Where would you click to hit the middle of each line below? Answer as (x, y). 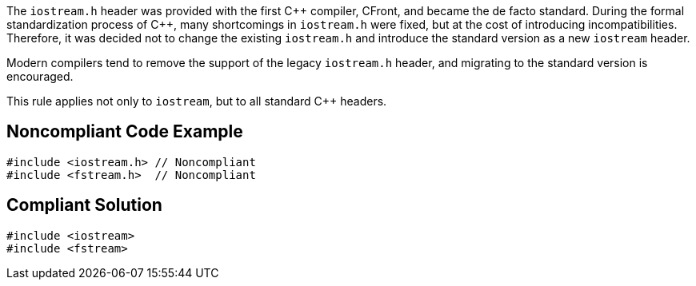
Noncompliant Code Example (125, 132)
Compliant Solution (84, 205)
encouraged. (40, 76)
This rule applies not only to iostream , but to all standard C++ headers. (197, 101)
